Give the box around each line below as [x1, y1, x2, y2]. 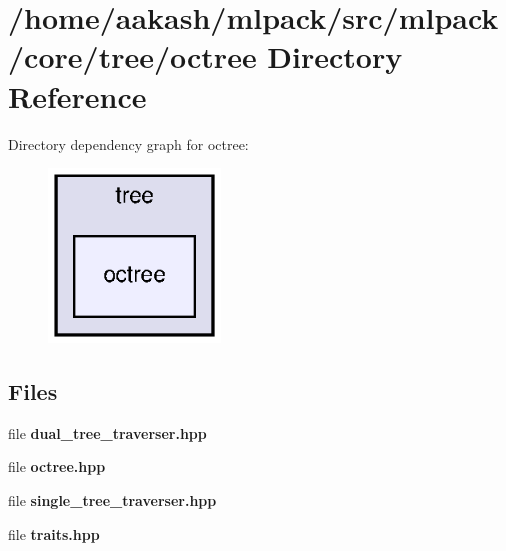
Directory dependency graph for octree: [8, 133, 249, 154]
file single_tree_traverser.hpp [8, 490, 217, 511]
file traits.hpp [8, 523, 100, 544]
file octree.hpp [8, 456, 106, 477]
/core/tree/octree [8, 36, 257, 77]
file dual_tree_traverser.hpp [8, 422, 207, 443]
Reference [8, 75, 147, 116]
